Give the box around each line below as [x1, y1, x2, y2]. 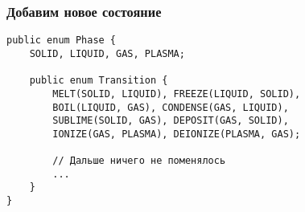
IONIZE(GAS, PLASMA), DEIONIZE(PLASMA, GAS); [52, 128, 301, 140]
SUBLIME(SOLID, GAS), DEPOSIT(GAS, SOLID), [52, 115, 289, 127]
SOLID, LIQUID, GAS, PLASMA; [29, 47, 185, 59]
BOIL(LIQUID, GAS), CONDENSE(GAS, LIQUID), [52, 101, 289, 113]
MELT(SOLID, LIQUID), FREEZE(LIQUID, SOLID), [52, 88, 301, 100]
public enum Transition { [29, 75, 168, 87]
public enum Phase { [6, 35, 117, 47]
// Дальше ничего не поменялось [52, 155, 226, 167]
